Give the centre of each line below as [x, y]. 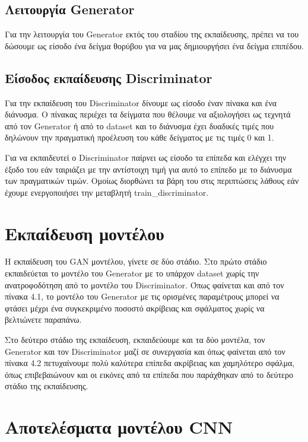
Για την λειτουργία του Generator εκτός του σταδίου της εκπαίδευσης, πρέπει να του [152, 34]
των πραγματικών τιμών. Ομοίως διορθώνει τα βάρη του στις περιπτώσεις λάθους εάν [152, 181]
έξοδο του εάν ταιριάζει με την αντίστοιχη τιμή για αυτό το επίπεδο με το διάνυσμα [148, 169]
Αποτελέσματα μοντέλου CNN [119, 427]
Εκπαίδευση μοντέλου [85, 233]
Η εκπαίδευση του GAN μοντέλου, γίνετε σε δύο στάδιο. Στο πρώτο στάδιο [136, 261]
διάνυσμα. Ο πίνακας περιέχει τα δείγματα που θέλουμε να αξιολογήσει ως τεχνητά [148, 114]
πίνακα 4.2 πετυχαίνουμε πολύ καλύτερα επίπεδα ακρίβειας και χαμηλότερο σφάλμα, [150, 363]
